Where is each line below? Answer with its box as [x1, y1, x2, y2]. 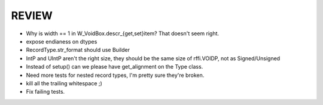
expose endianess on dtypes [26, 38, 97, 45]
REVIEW [11, 9, 53, 22]
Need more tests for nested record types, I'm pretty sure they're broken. [26, 72, 205, 79]
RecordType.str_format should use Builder [26, 47, 130, 54]
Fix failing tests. [26, 88, 65, 95]
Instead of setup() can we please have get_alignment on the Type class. [26, 63, 203, 70]
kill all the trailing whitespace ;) [26, 79, 103, 87]
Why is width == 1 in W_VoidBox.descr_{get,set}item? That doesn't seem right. [26, 30, 220, 37]
